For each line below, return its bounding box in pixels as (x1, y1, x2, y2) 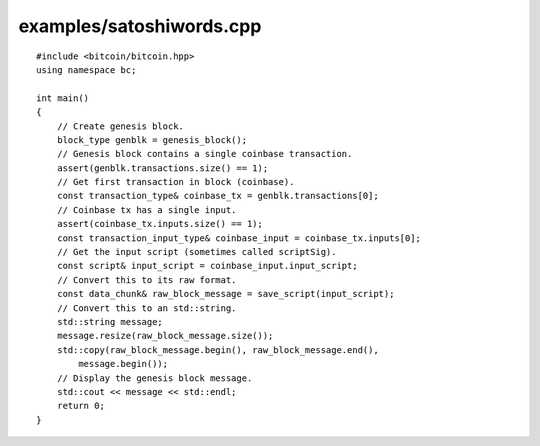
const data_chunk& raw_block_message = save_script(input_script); (56, 288, 395, 300)
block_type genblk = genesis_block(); (56, 134, 248, 145)
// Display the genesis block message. (56, 372, 253, 384)
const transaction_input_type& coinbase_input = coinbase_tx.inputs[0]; (56, 232, 422, 244)
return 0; (56, 400, 105, 412)
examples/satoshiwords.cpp (18, 15, 262, 37)
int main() (36, 92, 90, 104)
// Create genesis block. (56, 120, 185, 132)
